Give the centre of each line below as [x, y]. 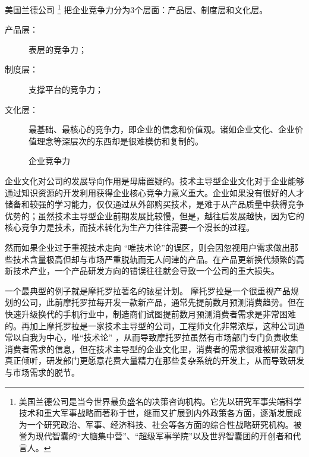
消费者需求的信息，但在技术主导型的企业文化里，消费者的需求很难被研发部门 [154, 349]
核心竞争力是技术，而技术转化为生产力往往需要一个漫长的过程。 [130, 227]
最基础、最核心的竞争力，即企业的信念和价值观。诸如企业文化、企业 [162, 129]
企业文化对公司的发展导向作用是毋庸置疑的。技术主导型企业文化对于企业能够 [154, 181]
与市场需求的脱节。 [42, 372]
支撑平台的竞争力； [66, 89]
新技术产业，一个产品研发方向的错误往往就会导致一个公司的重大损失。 [142, 271]
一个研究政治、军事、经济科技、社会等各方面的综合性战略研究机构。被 [164, 424]
